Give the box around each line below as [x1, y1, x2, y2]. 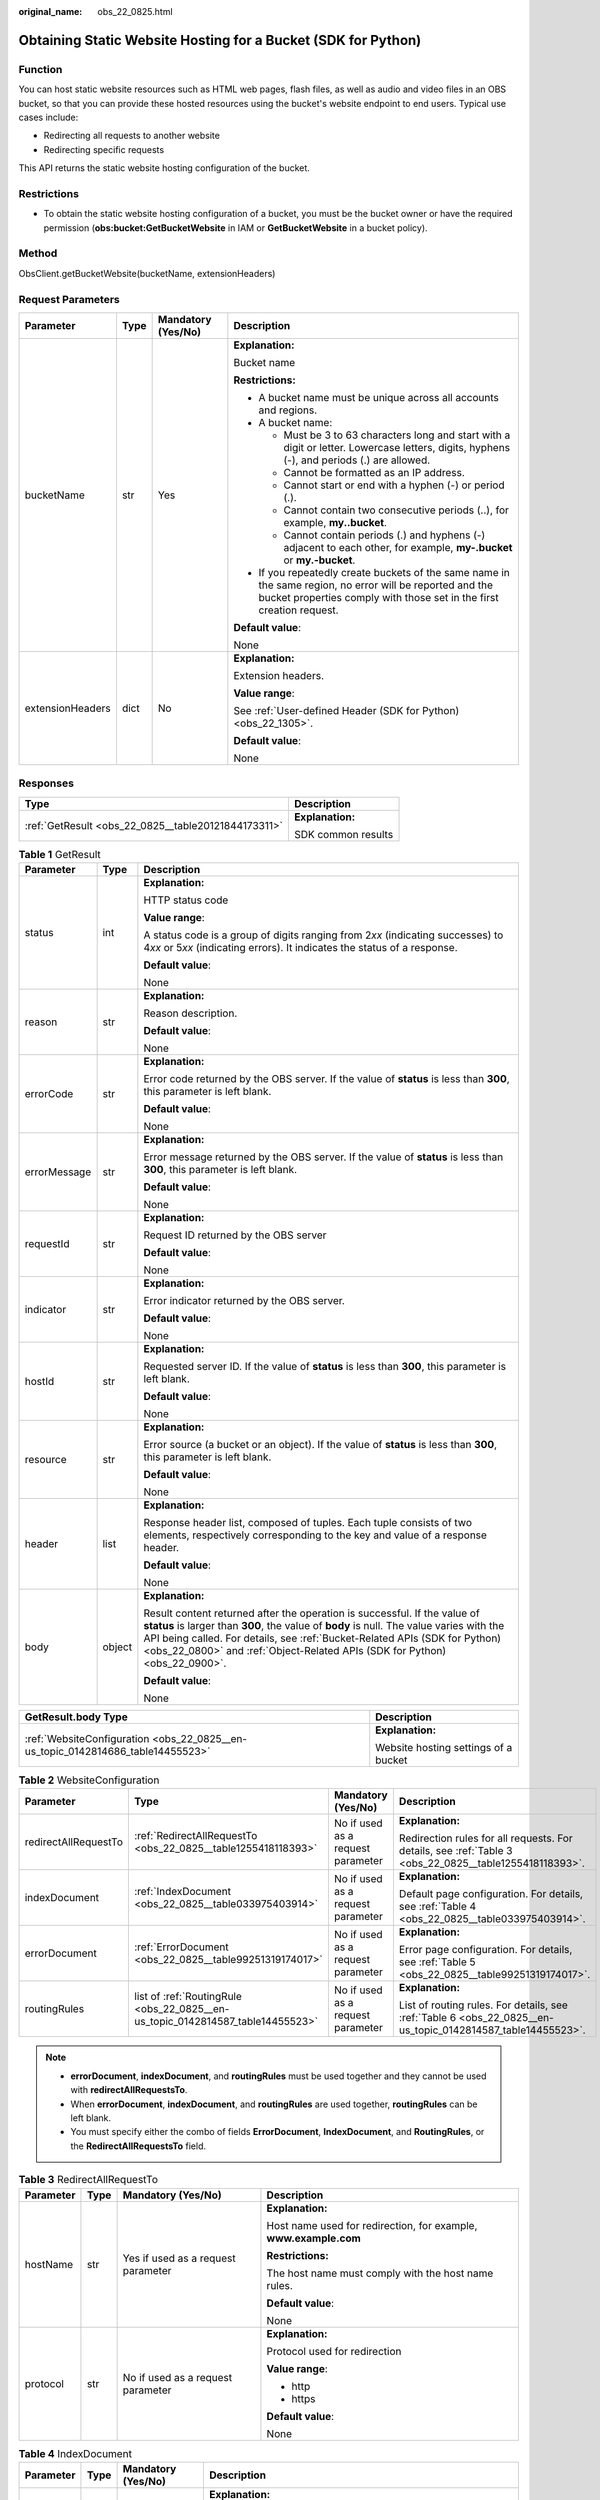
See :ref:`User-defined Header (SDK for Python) [233, 703, 460, 717]
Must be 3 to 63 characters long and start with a [283, 428, 511, 442]
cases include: [18, 111, 79, 123]
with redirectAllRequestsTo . [70, 2084, 188, 2096]
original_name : [18, 6, 83, 17]
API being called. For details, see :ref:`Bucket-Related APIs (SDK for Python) [143, 1631, 502, 1645]
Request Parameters [18, 292, 120, 306]
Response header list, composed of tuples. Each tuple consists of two [143, 1516, 472, 1530]
